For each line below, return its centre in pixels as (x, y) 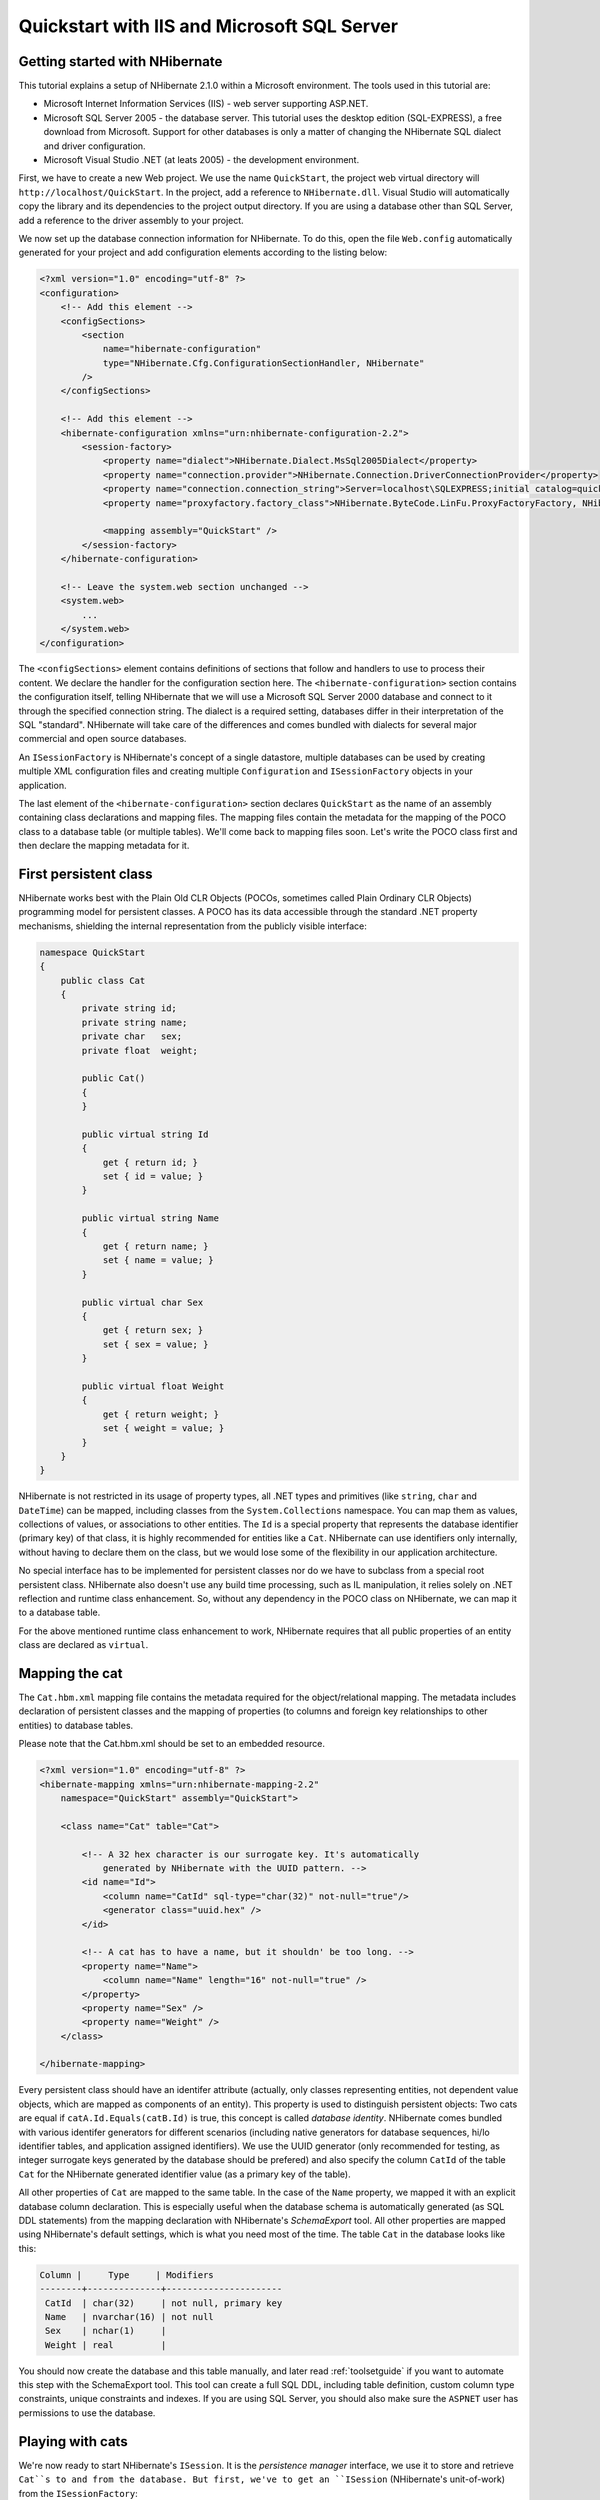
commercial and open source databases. (102, 739)
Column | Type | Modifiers (126, 2274)
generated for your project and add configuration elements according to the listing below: (203, 252)
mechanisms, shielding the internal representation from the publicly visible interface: (192, 926)
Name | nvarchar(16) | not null (129, 2316)
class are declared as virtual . (83, 1645)
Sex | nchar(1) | (106, 2331)
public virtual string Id (145, 1134)
